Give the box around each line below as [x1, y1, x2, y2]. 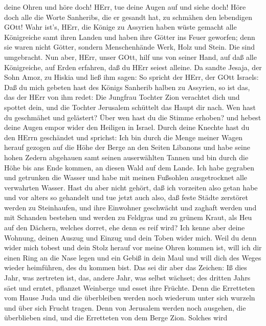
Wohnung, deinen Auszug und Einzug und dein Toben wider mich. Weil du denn [4, 232, 257, 243]
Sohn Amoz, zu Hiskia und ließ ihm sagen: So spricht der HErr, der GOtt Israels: [4, 72, 259, 82]
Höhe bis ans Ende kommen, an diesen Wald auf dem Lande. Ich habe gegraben [4, 162, 255, 172]
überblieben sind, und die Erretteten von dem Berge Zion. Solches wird [4, 312, 228, 323]
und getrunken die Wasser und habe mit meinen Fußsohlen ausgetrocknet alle [4, 172, 248, 183]
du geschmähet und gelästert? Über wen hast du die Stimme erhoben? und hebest [4, 112, 261, 122]
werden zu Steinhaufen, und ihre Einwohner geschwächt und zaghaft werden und [4, 202, 257, 212]
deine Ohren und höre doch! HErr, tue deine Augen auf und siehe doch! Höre [4, 2, 246, 12]
